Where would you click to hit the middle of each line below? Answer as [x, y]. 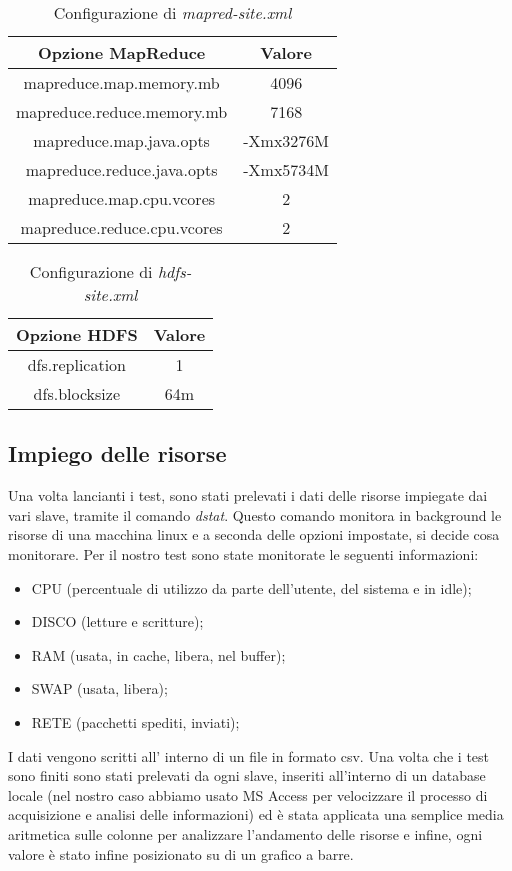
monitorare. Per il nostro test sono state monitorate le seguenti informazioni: [243, 553]
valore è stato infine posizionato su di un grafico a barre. [181, 853]
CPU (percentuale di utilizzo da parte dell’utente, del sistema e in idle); [251, 587]
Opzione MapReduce [122, 52]
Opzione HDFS [77, 334]
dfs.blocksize [77, 393]
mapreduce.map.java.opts [121, 140]
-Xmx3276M [286, 140]
